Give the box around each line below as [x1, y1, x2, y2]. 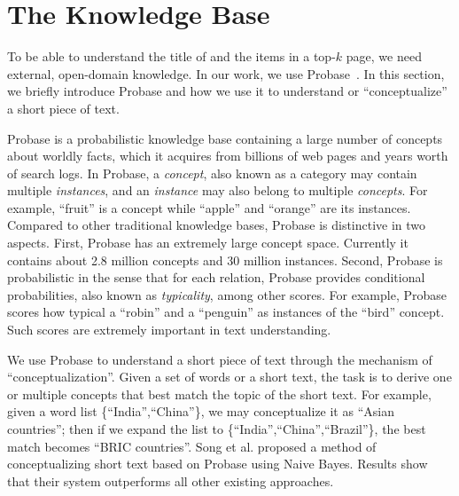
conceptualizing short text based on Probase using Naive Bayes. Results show [7, 454, 428, 473]
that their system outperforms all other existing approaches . [7, 471, 334, 490]
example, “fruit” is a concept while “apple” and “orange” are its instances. [7, 198, 411, 217]
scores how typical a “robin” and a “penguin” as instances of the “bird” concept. [7, 303, 445, 321]
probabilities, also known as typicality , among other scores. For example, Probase [7, 285, 447, 303]
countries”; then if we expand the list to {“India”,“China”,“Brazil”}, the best [7, 420, 426, 437]
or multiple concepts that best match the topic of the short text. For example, [7, 384, 432, 403]
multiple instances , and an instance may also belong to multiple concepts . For [7, 181, 428, 200]
